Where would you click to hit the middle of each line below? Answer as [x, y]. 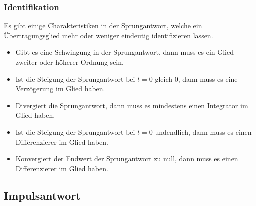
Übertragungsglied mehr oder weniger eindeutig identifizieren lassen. [109, 35]
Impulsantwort [42, 195]
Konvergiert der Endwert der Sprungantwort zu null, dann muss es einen [127, 159]
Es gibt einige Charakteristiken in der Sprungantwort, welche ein [103, 26]
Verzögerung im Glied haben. [60, 89]
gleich [164, 79]
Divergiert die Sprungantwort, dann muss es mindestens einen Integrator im [132, 105]
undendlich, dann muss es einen [203, 132]
